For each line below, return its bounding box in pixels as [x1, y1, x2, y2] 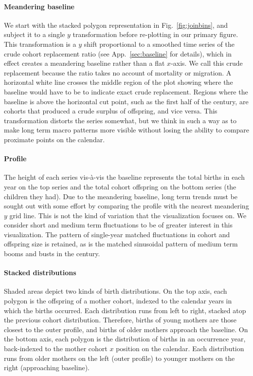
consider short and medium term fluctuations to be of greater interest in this [4, 220, 233, 230]
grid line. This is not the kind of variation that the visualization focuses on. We [9, 210, 247, 220]
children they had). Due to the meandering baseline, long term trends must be [4, 191, 238, 201]
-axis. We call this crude [171, 58, 243, 68]
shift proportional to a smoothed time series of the [84, 38, 235, 49]
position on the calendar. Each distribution [116, 343, 244, 354]
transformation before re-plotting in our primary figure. [72, 29, 238, 39]
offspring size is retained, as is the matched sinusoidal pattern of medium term [4, 239, 238, 249]
